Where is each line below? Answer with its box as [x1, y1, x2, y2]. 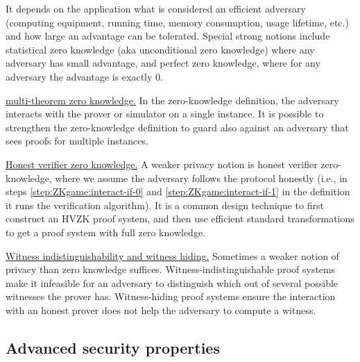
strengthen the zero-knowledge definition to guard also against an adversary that [6, 120, 349, 134]
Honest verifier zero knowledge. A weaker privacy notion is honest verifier [6, 156, 318, 171]
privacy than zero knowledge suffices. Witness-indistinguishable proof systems [6, 262, 336, 277]
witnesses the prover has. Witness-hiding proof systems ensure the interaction [6, 289, 336, 304]
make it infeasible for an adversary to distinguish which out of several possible [6, 275, 338, 290]
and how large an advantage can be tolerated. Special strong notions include [6, 28, 330, 43]
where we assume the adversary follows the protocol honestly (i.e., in [55, 170, 348, 185]
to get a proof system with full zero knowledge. [6, 224, 205, 239]
